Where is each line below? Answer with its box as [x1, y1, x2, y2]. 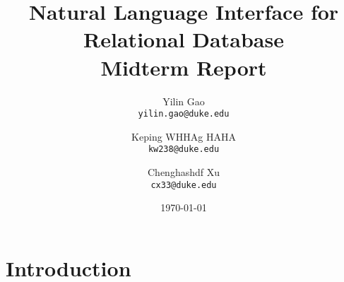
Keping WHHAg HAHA [131, 129, 236, 143]
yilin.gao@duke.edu [138, 109, 230, 119]
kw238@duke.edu [148, 144, 220, 155]
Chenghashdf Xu [148, 165, 220, 179]
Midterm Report [100, 52, 267, 81]
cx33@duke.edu [150, 180, 217, 190]
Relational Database [83, 25, 284, 54]
